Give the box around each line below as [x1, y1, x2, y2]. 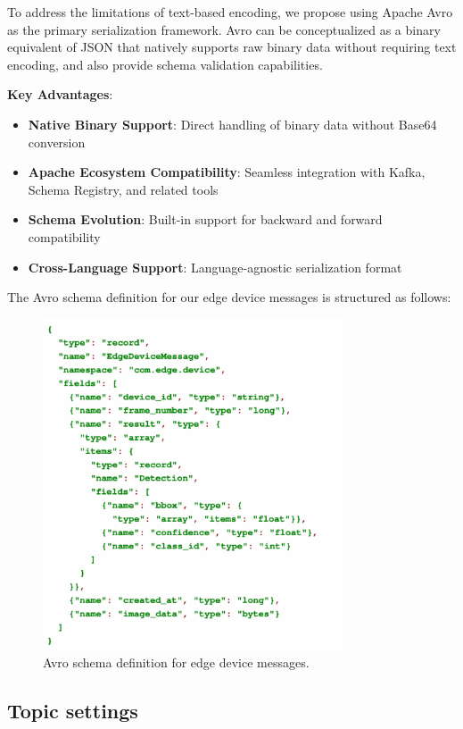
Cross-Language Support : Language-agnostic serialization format [28, 257, 402, 276]
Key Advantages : [7, 85, 113, 104]
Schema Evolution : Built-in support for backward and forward [28, 210, 383, 229]
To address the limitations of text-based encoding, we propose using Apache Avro [7, 3, 453, 21]
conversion [28, 132, 86, 151]
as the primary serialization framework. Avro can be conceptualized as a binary [7, 20, 441, 38]
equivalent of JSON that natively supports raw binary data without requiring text [7, 38, 457, 56]
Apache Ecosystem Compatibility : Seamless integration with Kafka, [28, 163, 426, 181]
